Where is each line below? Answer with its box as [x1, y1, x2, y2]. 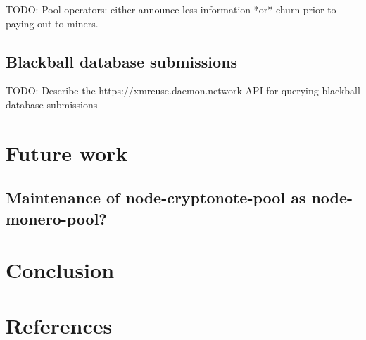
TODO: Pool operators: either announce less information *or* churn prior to [6, 2, 336, 16]
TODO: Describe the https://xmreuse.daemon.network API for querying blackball [6, 83, 360, 98]
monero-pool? [6, 207, 107, 229]
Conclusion [6, 256, 115, 284]
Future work [6, 138, 128, 167]
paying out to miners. [6, 15, 99, 30]
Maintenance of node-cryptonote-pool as [6, 187, 306, 208]
